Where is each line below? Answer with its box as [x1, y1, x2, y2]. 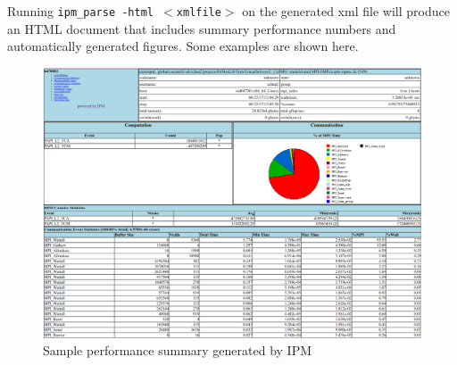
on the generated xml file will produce [242, 2, 450, 20]
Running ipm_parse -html [7, 2, 154, 20]
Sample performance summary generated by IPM [43, 341, 312, 360]
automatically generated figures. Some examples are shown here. [7, 37, 359, 55]
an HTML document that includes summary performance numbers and [7, 19, 396, 37]
